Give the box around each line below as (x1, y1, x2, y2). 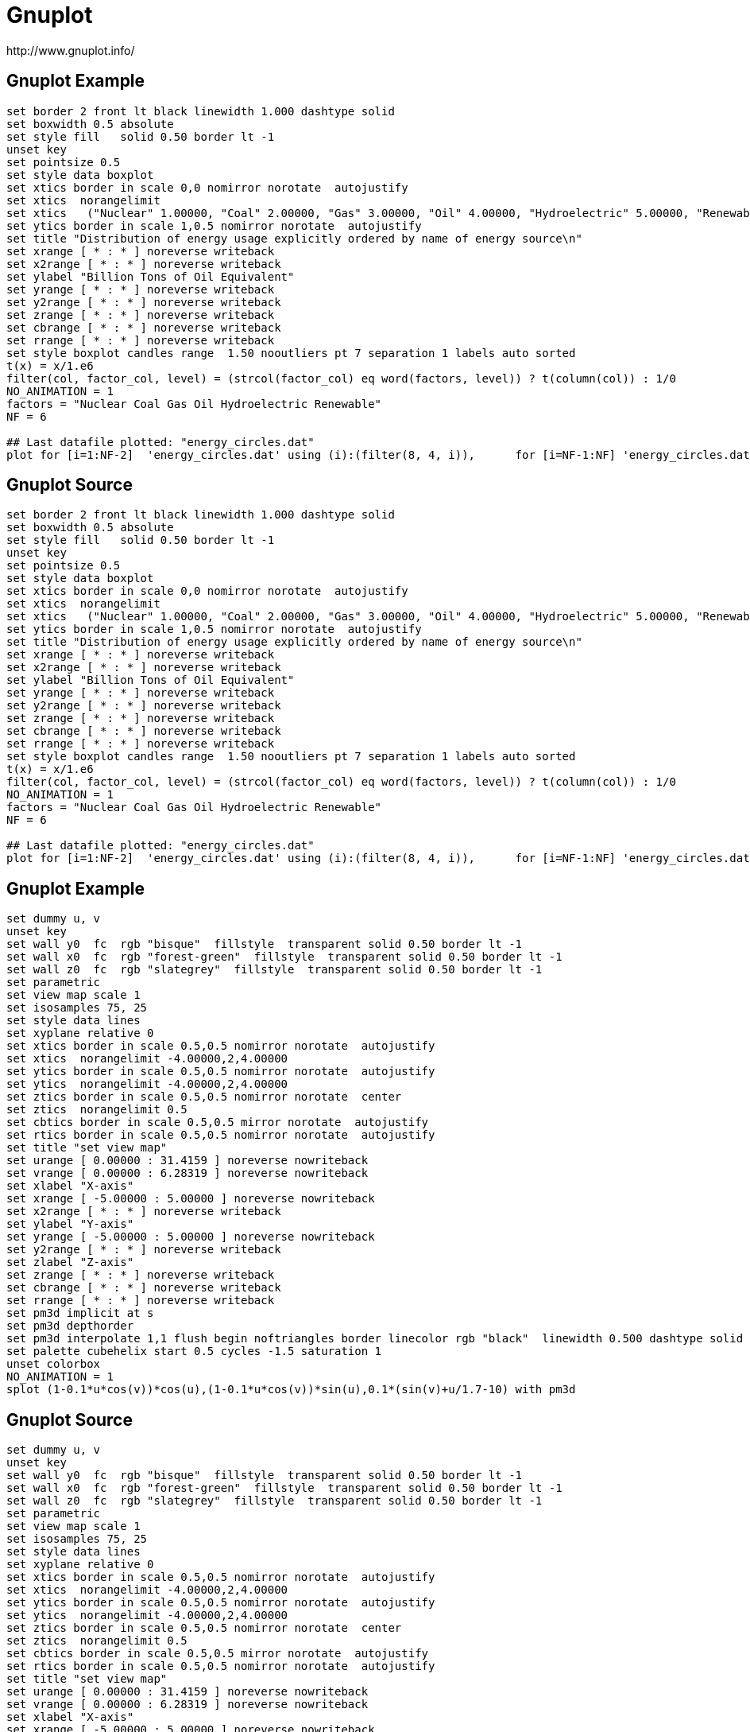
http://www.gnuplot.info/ (6, 43, 135, 57)
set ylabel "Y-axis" (6, 1217, 134, 1231)
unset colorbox (6, 1357, 101, 1371)
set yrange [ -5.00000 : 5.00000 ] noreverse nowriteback (6, 1230, 375, 1244)
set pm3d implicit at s (6, 1307, 154, 1320)
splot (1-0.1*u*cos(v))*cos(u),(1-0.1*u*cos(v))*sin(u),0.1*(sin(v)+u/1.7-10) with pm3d (6, 1383, 576, 1396)
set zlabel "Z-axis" (6, 1256, 134, 1269)
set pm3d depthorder (6, 1319, 134, 1333)
